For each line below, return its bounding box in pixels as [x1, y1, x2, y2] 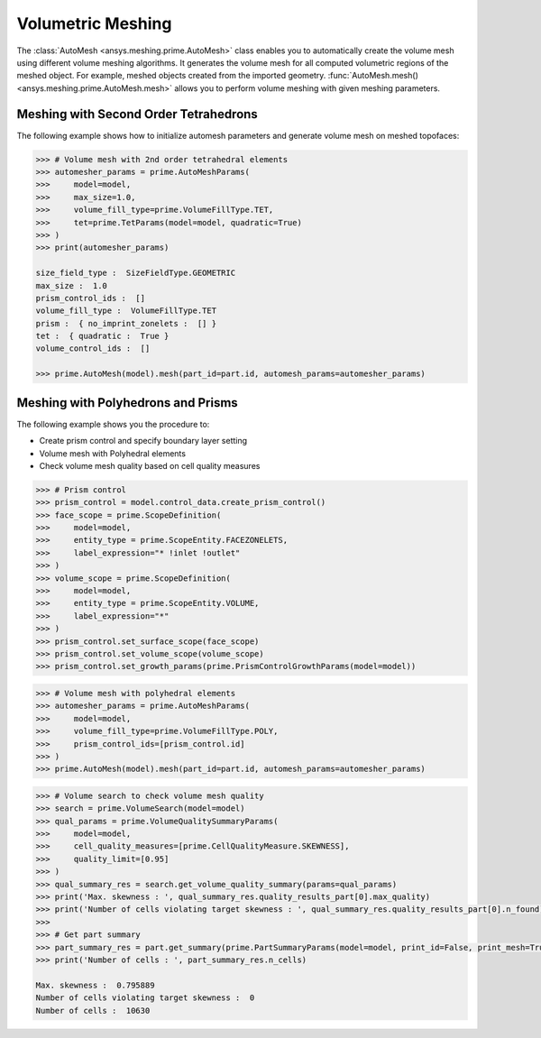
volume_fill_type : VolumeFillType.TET [35, 306, 216, 316]
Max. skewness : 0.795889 [35, 979, 155, 990]
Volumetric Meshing [16, 14, 172, 33]
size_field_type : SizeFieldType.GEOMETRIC [35, 268, 236, 279]
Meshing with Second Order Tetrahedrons [16, 106, 259, 122]
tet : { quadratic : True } [35, 331, 170, 342]
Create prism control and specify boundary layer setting [39, 436, 248, 446]
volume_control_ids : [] [35, 344, 151, 354]
